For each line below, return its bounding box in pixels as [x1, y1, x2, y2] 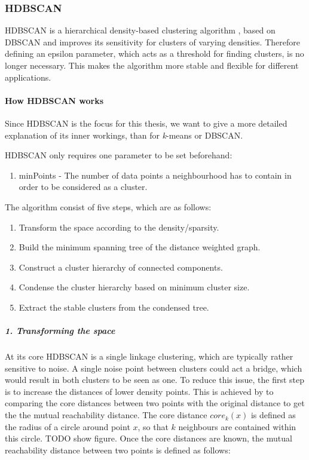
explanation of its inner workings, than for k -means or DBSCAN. [5, 128, 243, 141]
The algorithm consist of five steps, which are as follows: [5, 200, 212, 213]
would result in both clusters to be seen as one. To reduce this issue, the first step [5, 373, 304, 386]
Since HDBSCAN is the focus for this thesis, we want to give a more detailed [5, 116, 287, 129]
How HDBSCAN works [5, 94, 104, 106]
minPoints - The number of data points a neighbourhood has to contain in [19, 168, 292, 181]
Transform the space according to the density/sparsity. [19, 220, 219, 233]
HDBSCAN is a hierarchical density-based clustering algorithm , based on [5, 24, 276, 36]
